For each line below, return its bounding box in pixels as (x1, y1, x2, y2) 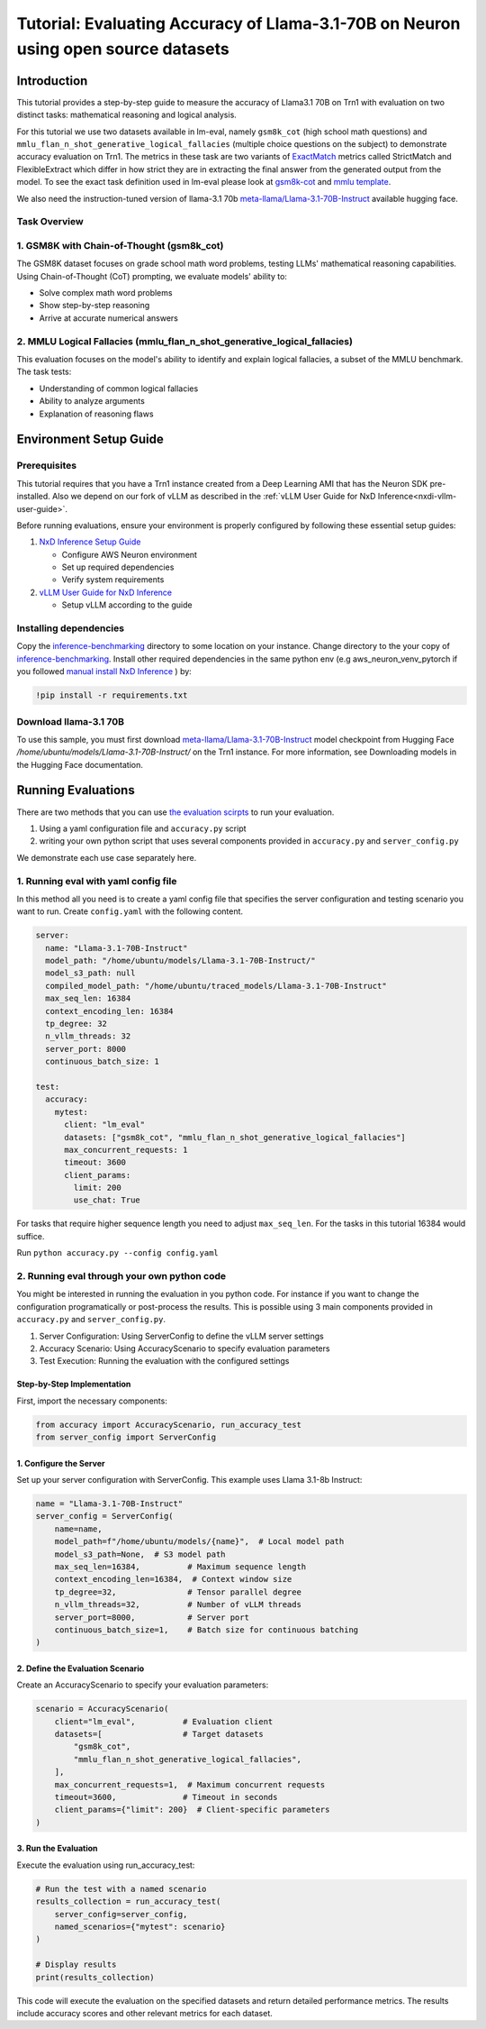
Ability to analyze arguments (39, 396, 146, 407)
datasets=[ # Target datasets (54, 1729, 265, 1740)
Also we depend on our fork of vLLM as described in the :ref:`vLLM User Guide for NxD (52, 491, 376, 502)
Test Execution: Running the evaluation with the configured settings (39, 1356, 290, 1366)
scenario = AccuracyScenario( (35, 1704, 169, 1714)
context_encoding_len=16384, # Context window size (54, 1574, 292, 1585)
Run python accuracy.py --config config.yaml (16, 1248, 220, 1258)
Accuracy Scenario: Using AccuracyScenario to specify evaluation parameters (39, 1343, 330, 1354)
